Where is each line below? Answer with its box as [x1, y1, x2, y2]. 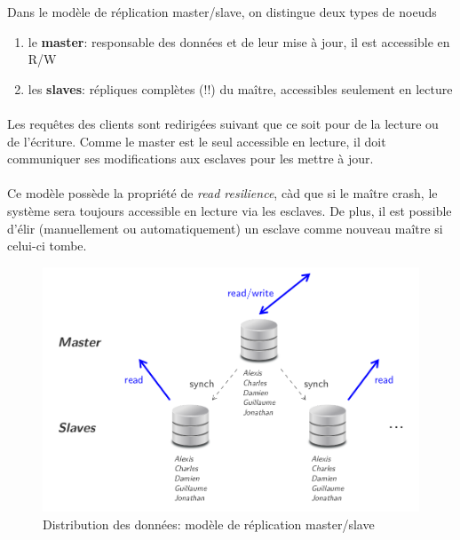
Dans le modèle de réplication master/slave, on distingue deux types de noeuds [7, 3, 437, 20]
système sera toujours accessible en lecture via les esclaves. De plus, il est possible [7, 201, 452, 219]
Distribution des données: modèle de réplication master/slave [43, 514, 375, 533]
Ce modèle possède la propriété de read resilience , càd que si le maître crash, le [7, 184, 438, 202]
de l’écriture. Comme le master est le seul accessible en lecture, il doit [7, 131, 386, 150]
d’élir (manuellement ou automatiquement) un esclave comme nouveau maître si [7, 218, 443, 237]
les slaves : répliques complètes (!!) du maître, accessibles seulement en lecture [28, 79, 453, 98]
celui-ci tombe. [7, 236, 87, 255]
